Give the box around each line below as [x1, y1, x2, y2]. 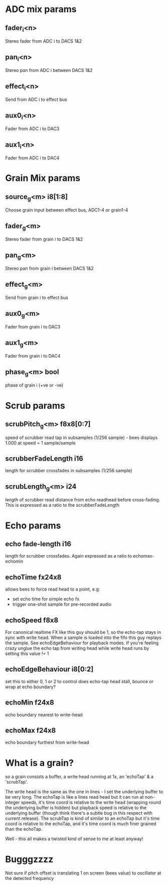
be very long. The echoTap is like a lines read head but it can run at [5, 794, 144, 800]
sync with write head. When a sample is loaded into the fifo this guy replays [5, 634, 161, 640]
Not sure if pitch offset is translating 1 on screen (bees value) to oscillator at [5, 870, 161, 876]
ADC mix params [5, 4, 77, 15]
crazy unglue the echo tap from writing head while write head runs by [5, 645, 149, 651]
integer [5, 800, 20, 806]
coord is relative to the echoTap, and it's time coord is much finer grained [5, 821, 156, 827]
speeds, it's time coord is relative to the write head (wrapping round [21, 800, 161, 806]
